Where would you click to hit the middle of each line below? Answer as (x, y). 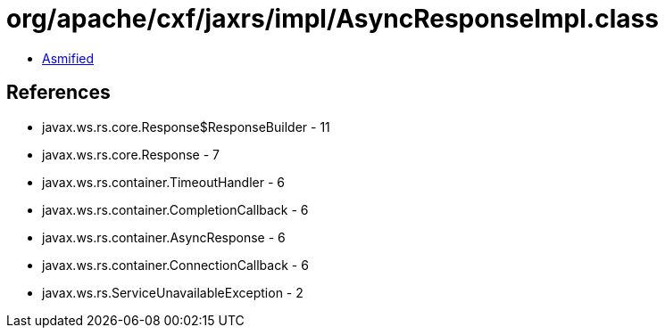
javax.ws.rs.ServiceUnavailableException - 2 (173, 292)
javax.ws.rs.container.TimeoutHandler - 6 (163, 182)
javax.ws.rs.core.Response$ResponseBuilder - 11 (186, 127)
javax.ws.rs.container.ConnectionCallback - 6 (175, 265)
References (58, 93)
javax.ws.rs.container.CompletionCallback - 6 (175, 209)
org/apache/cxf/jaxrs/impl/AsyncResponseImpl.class (332, 19)
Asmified (68, 58)
